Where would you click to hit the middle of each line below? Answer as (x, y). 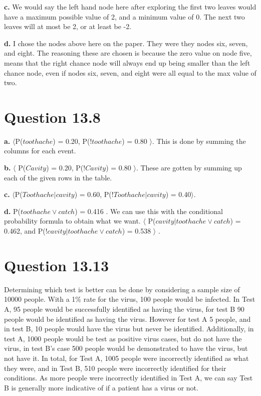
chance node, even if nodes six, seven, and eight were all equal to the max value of (130, 72)
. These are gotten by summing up (189, 168)
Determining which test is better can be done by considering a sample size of (122, 289)
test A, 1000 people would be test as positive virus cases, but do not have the (123, 338)
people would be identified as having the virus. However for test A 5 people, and (127, 319)
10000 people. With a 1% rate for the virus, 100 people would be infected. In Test (130, 299)
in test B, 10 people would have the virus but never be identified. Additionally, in (129, 329)
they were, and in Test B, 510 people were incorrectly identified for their (115, 368)
